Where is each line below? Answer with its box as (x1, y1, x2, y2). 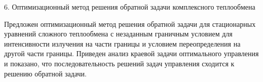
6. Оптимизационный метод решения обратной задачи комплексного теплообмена (4, 2, 255, 12)
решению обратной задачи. (4, 68, 87, 78)
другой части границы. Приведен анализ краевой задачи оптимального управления (4, 48, 259, 59)
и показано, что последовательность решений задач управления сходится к (4, 58, 235, 68)
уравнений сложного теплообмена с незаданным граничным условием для (4, 28, 233, 39)
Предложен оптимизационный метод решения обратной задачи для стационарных (4, 18, 256, 29)
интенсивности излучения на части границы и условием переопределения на (4, 38, 241, 49)
